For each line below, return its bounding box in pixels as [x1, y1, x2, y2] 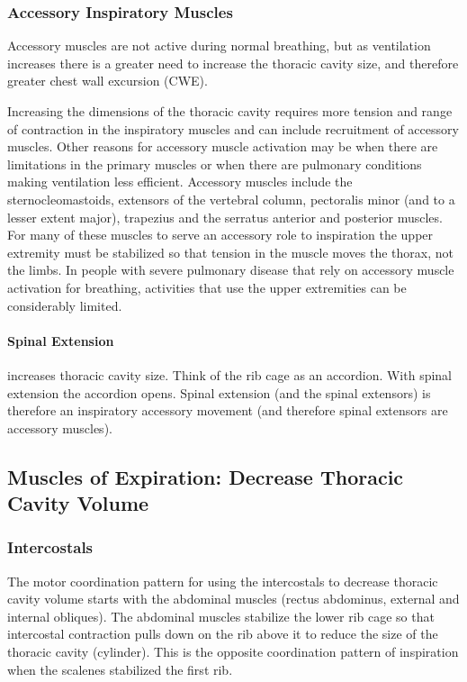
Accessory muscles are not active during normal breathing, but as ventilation [7, 36, 431, 55]
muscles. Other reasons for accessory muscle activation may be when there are [7, 137, 438, 156]
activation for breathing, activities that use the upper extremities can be [7, 277, 407, 296]
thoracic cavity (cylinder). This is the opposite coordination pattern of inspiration [7, 642, 459, 661]
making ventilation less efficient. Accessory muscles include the [7, 172, 353, 191]
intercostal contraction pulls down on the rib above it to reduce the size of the [7, 624, 438, 643]
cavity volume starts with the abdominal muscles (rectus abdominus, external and [7, 589, 460, 608]
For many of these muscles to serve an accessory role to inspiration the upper [7, 225, 434, 244]
